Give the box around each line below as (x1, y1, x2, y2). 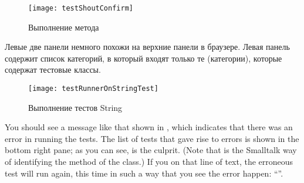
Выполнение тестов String (28, 101, 123, 113)
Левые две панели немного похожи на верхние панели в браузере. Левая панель (5, 40, 290, 53)
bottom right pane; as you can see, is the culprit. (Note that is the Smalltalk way (5, 144, 297, 156)
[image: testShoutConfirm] (28, 4, 133, 12)
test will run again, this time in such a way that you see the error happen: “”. (5, 167, 283, 179)
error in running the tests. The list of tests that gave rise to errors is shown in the (5, 132, 299, 144)
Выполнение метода (28, 21, 99, 33)
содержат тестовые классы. (5, 63, 101, 76)
